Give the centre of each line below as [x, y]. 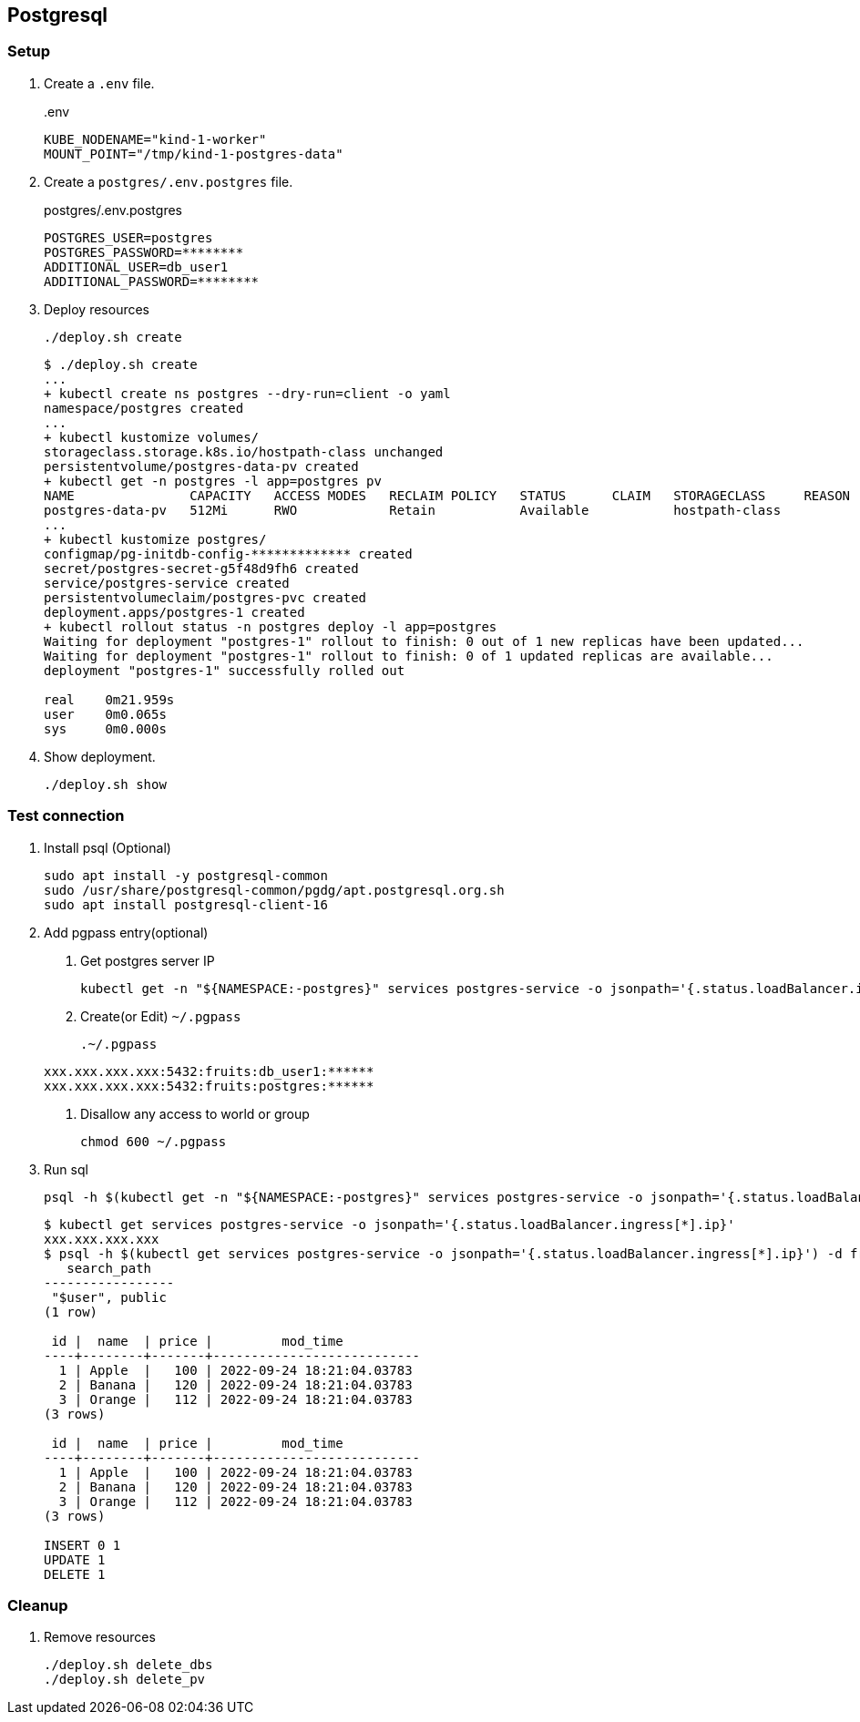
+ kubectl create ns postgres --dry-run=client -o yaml [247, 393]
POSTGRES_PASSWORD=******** [144, 252]
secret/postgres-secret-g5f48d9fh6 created [201, 568]
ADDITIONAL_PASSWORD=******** [152, 281]
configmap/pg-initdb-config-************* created [228, 553]
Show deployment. [100, 756]
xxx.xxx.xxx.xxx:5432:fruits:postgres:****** [209, 1086]
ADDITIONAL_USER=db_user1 [136, 266]
